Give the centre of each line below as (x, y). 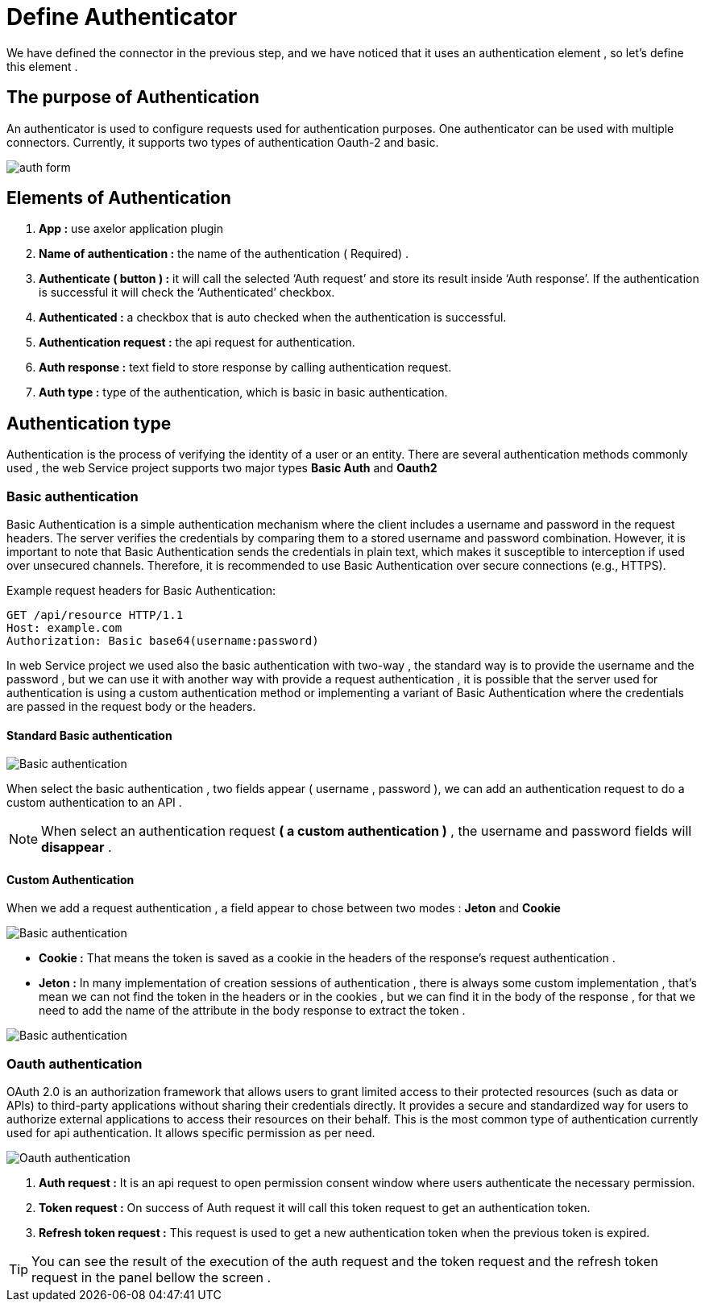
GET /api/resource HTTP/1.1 (95, 615)
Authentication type (89, 423)
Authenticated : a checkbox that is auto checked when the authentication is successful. (273, 318)
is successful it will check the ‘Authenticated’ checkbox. (187, 293)
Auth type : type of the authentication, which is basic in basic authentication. (243, 392)
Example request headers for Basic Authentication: (141, 591)
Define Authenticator (122, 17)
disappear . (77, 847)
